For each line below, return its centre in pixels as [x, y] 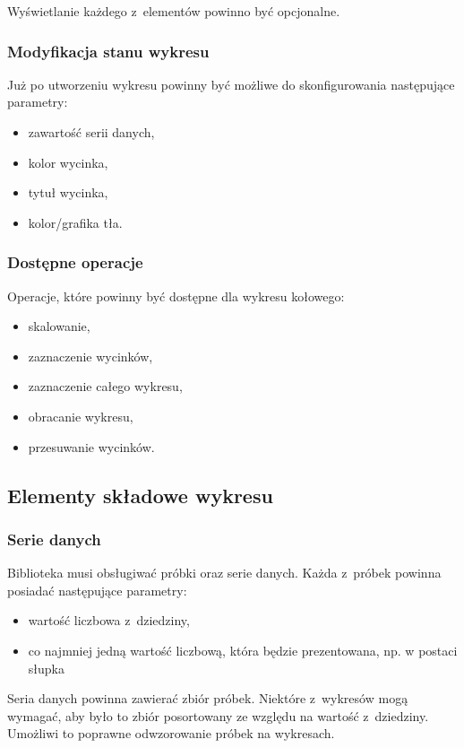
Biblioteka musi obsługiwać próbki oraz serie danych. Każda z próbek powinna [224, 573]
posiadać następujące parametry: [97, 590]
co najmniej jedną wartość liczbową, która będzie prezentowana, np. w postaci [243, 650]
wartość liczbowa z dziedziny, [109, 620]
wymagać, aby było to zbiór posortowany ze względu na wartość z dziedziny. [218, 715]
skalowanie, [59, 326]
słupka [46, 668]
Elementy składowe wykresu [140, 495]
